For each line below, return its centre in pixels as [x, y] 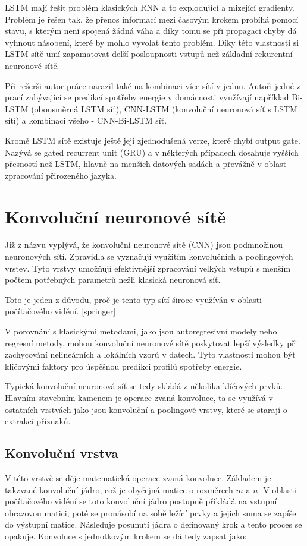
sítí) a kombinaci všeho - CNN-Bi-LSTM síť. [86, 120]
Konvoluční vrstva [62, 453]
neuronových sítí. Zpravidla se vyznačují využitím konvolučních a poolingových [149, 256]
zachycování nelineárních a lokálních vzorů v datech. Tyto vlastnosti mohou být [150, 354]
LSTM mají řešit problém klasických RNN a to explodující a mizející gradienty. [150, 7]
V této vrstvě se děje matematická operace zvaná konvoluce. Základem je [138, 477]
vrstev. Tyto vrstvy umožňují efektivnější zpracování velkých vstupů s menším [148, 268]
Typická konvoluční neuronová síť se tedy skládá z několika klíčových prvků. [144, 386]
